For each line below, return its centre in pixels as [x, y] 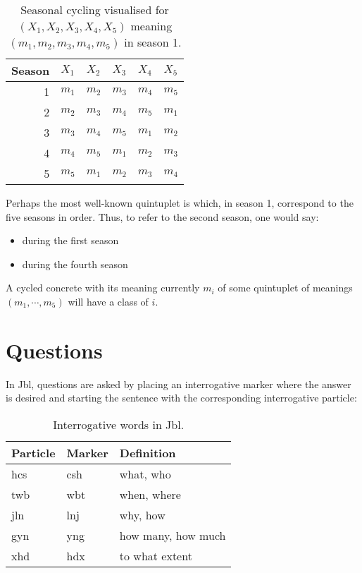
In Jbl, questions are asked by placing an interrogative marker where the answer [179, 384]
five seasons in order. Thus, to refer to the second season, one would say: [162, 216]
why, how [142, 514]
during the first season [70, 240]
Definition [148, 452]
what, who [145, 474]
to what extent [156, 555]
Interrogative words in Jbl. [119, 424]
